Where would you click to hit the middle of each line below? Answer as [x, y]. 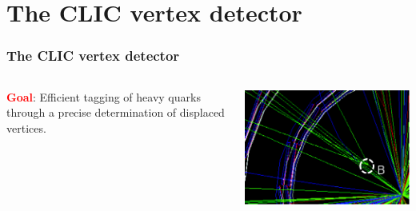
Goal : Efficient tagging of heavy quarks [104, 96]
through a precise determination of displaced [116, 112]
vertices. [26, 127]
